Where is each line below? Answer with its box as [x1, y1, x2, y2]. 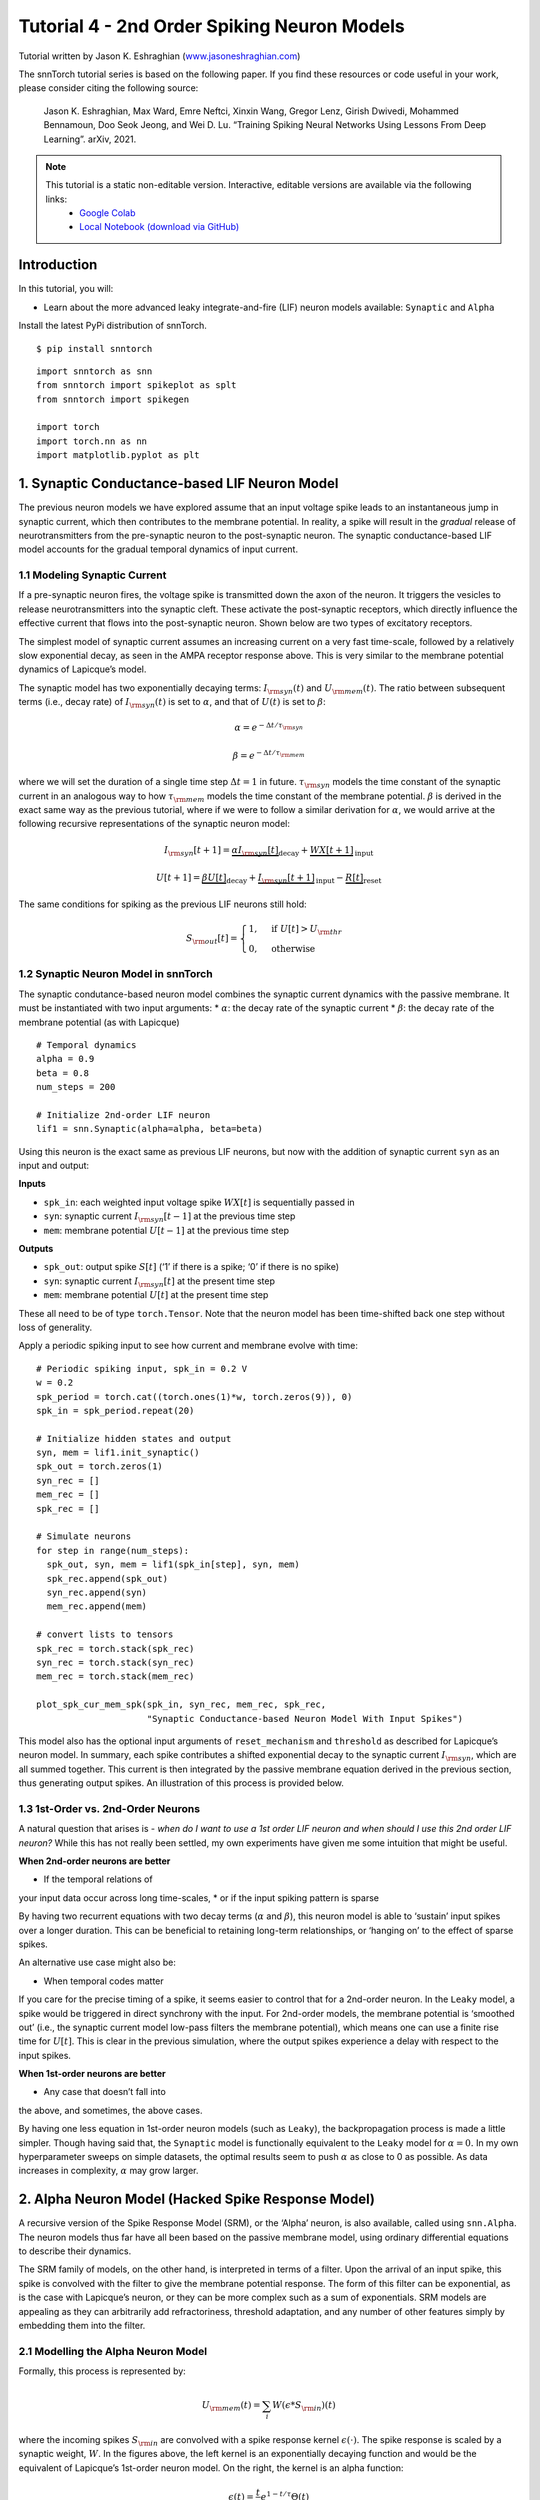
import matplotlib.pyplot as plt [36, 450, 200, 461]
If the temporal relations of [43, 1873, 154, 1885]
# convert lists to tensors [36, 1629, 174, 1640]
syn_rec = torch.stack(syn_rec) [36, 1656, 195, 1668]
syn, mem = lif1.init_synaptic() [36, 1447, 200, 1459]
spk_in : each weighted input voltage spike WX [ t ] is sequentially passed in [43, 1196, 355, 1208]
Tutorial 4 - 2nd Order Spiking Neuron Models [18, 15, 405, 37]
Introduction [18, 256, 98, 274]
